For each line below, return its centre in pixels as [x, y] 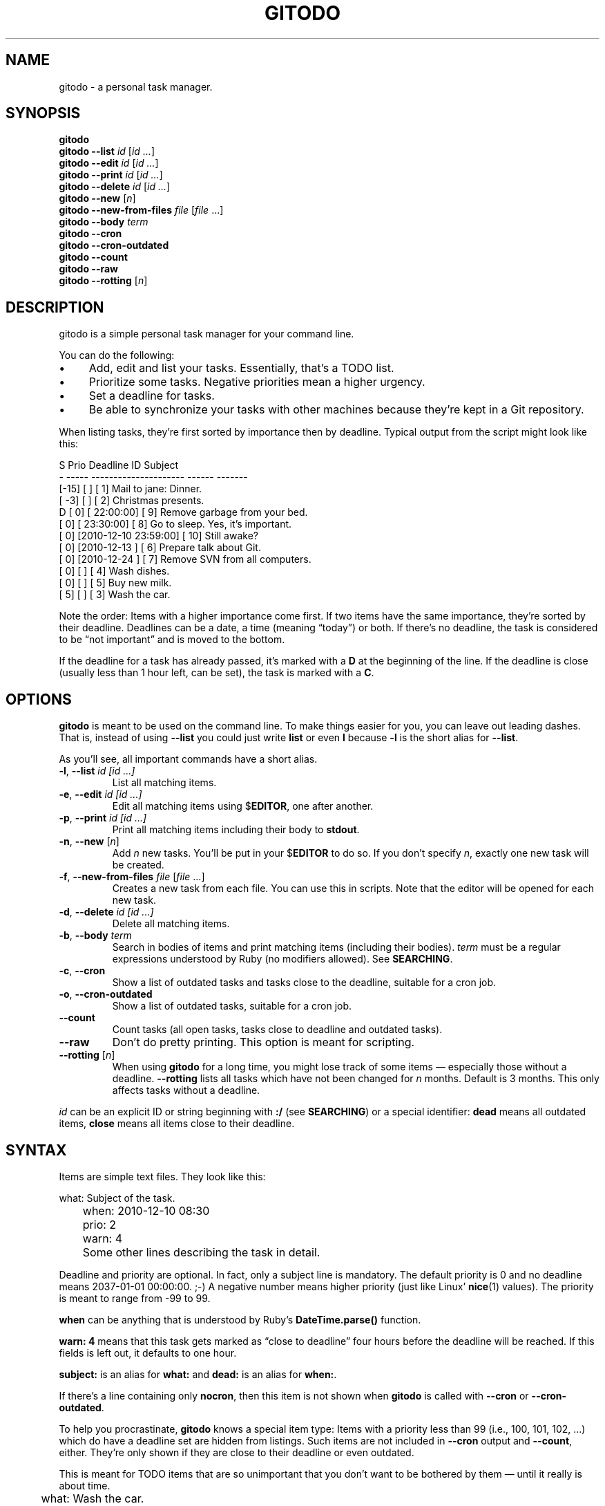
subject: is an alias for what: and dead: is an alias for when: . [198, 1374]
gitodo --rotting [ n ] [103, 281]
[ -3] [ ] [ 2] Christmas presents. [132, 501]
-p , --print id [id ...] [103, 818]
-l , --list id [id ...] [97, 771]
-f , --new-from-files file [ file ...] [132, 877]
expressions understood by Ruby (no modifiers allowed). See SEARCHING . [282, 959]
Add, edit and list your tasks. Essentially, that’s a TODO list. [241, 368]
